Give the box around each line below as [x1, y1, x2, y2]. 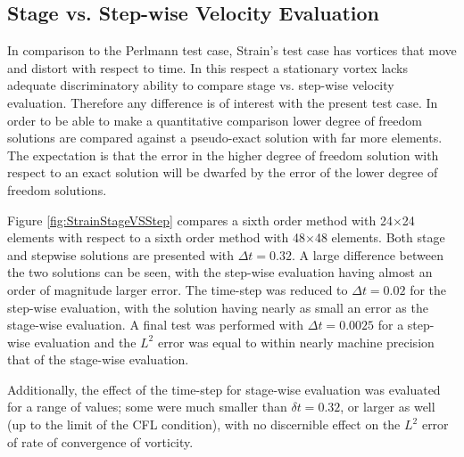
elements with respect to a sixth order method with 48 [7, 228, 305, 247]
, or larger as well [340, 397, 435, 416]
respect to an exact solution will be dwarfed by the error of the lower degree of [7, 163, 438, 182]
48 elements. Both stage [314, 228, 445, 247]
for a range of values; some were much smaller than [7, 397, 287, 416]
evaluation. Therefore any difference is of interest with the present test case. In [7, 93, 438, 111]
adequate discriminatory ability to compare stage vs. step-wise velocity [7, 76, 394, 94]
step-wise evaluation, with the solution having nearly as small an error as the [7, 298, 428, 316]
